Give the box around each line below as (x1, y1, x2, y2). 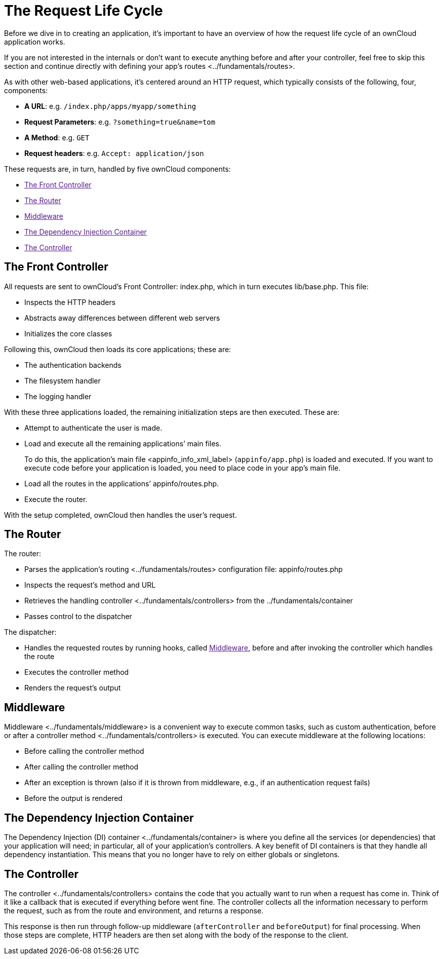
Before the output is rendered (24, 794, 123, 803)
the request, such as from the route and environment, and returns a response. (4, 906, 264, 915)
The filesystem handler (24, 376, 101, 385)
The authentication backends (24, 360, 122, 369)
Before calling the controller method (24, 747, 144, 756)
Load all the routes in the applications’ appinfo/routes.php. (24, 479, 219, 488)
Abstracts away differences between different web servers (24, 313, 220, 322)
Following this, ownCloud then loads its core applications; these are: (4, 344, 231, 354)
